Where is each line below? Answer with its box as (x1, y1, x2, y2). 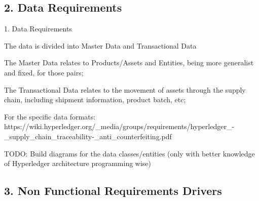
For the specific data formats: (4, 111, 96, 122)
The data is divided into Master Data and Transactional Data (4, 40, 197, 51)
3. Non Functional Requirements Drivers (4, 183, 222, 198)
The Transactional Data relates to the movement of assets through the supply (4, 84, 246, 95)
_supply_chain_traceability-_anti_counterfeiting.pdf (4, 131, 172, 141)
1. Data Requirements (4, 23, 72, 34)
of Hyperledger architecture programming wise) (4, 158, 152, 169)
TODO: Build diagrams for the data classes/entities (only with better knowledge (4, 148, 255, 158)
